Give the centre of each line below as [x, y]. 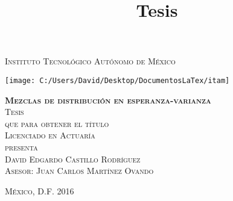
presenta [21, 147]
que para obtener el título [57, 123]
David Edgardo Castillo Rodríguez [73, 159]
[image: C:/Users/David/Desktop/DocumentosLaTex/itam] [117, 80]
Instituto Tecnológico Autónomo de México [90, 61]
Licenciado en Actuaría [50, 135]
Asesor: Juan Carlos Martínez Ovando [79, 171]
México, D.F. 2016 [40, 190]
